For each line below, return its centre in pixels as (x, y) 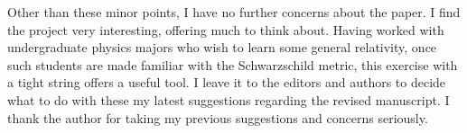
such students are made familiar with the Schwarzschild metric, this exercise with (233, 64)
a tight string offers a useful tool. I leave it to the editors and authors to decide (227, 82)
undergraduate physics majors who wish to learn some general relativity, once (222, 47)
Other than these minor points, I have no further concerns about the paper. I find (234, 12)
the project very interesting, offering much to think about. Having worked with (226, 29)
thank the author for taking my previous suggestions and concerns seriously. (218, 117)
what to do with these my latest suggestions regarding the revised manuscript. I (229, 99)
